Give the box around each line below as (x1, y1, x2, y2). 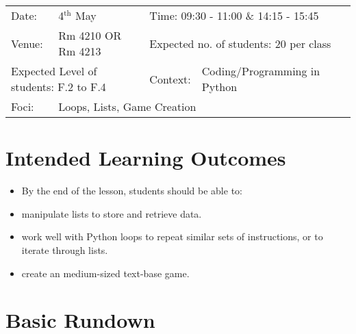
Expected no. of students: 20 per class (149, 35, 331, 51)
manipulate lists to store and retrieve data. (21, 206, 202, 220)
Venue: (11, 35, 43, 51)
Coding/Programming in (201, 63, 320, 79)
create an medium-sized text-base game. (21, 266, 190, 280)
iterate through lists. (21, 242, 108, 257)
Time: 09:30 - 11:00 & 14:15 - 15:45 (149, 8, 319, 23)
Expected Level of (11, 63, 97, 79)
